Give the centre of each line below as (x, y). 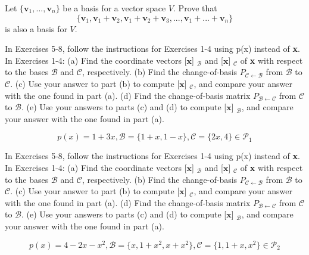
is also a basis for (36, 28)
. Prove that (195, 8)
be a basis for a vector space (114, 8)
